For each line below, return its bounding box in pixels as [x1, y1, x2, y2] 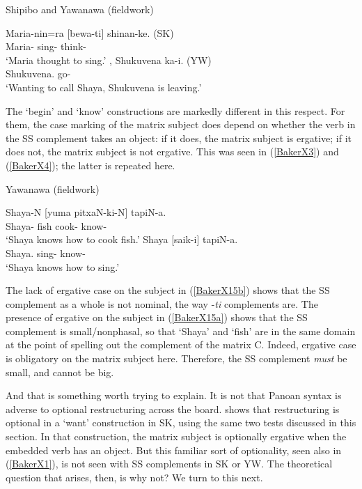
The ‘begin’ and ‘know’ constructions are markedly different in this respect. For [6, 103, 345, 118]
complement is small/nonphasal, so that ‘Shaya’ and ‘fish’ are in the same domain [6, 323, 356, 338]
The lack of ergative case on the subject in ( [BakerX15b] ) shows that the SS [6, 283, 330, 297]
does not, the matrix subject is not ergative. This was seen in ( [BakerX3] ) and [6, 144, 339, 159]
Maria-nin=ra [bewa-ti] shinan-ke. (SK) [6, 25, 174, 40]
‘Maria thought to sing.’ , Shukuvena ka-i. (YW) [6, 52, 212, 67]
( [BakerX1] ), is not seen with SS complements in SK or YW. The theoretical [6, 456, 333, 471]
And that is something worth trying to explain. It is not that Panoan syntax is [6, 388, 342, 403]
